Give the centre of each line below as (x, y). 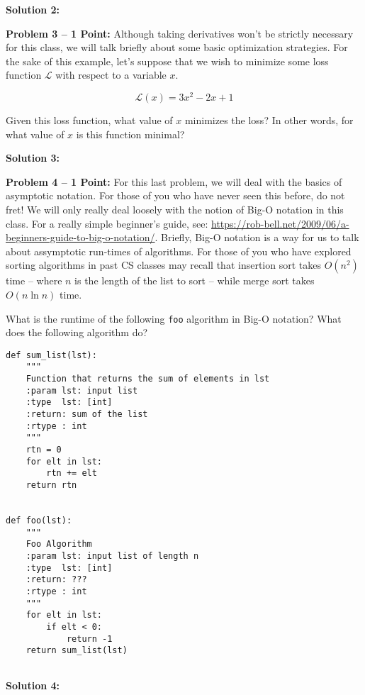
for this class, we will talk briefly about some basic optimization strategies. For (177, 47)
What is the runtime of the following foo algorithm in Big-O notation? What (174, 318)
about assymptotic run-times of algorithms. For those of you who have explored (179, 251)
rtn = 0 (44, 450)
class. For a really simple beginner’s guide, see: (107, 223)
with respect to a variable (111, 75)
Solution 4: (33, 685)
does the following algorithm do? (77, 332)
